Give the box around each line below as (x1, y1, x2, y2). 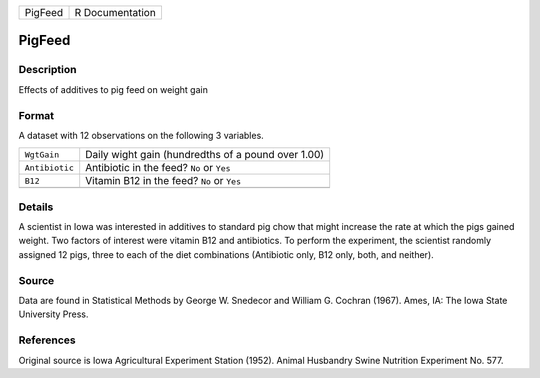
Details (18, 200, 54, 214)
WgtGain (24, 149, 60, 160)
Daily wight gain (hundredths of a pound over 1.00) (85, 148, 325, 162)
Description (18, 63, 77, 77)
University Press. (18, 308, 89, 320)
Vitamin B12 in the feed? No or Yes (85, 174, 242, 188)
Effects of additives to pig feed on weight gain (18, 83, 209, 95)
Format (18, 108, 55, 122)
